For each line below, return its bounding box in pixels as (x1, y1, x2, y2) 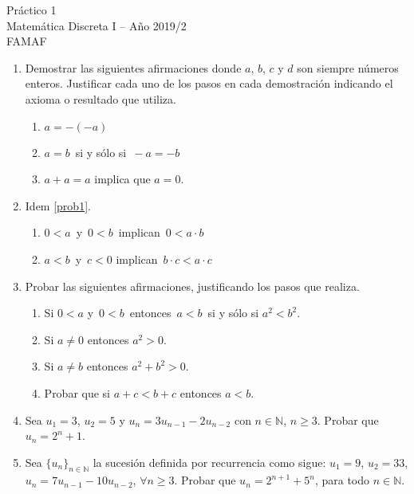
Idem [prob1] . (25, 197, 91, 214)
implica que (94, 171, 151, 187)
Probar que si (44, 384, 111, 401)
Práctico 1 (6, 2, 57, 18)
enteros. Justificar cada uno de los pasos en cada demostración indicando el (25, 75, 393, 92)
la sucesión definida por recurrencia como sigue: (93, 453, 326, 470)
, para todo (314, 472, 370, 488)
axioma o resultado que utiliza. (25, 90, 176, 107)
